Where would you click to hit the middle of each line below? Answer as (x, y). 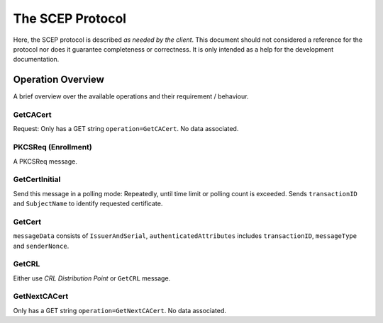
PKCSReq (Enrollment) (52, 147)
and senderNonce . (41, 246)
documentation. (36, 59)
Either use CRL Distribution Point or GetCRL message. (92, 278)
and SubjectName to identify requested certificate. (88, 204)
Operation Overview (59, 80)
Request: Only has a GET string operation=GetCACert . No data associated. (126, 129)
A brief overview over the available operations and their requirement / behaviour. (131, 96)
